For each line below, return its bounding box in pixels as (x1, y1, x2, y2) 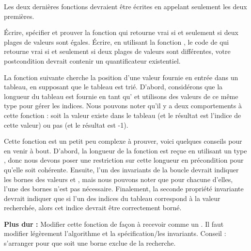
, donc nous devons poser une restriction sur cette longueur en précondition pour (4, 155, 244, 165)
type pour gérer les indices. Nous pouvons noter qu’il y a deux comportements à (4, 100, 242, 111)
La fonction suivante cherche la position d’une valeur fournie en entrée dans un (4, 72, 238, 82)
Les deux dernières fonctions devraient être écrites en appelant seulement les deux (4, 1, 247, 11)
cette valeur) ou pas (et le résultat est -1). (4, 119, 128, 130)
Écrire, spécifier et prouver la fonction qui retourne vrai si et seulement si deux (4, 27, 238, 37)
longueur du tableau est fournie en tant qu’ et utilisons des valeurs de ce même (4, 91, 238, 101)
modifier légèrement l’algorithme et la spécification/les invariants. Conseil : (4, 228, 226, 238)
